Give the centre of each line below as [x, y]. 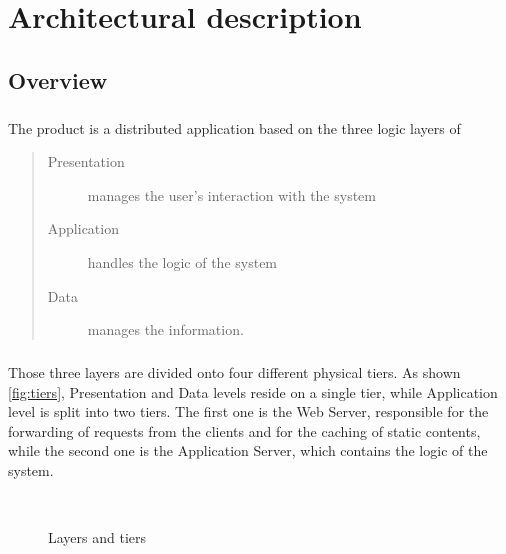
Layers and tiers [97, 537]
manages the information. [165, 329]
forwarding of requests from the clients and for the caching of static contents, [244, 430]
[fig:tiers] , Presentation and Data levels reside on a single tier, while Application [253, 391]
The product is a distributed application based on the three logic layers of [234, 127]
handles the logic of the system [182, 261]
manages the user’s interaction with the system [231, 194]
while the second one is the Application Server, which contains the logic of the [248, 450]
